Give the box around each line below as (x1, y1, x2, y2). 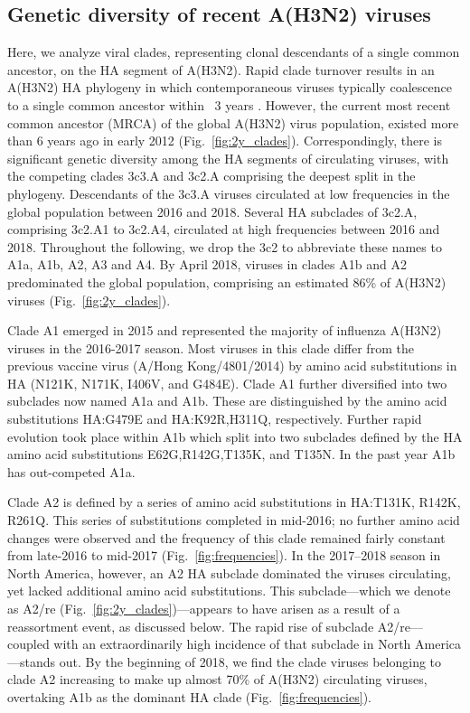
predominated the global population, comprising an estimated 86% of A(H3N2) (7, 272, 446, 291)
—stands (7, 652, 56, 671)
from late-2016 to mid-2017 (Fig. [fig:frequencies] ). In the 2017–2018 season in (7, 546, 441, 565)
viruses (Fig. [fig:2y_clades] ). (7, 290, 171, 309)
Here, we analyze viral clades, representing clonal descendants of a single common (7, 42, 460, 61)
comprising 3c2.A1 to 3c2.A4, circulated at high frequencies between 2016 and (7, 220, 440, 239)
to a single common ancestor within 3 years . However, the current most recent (7, 95, 451, 114)
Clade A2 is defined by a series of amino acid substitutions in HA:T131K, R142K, (7, 493, 461, 511)
